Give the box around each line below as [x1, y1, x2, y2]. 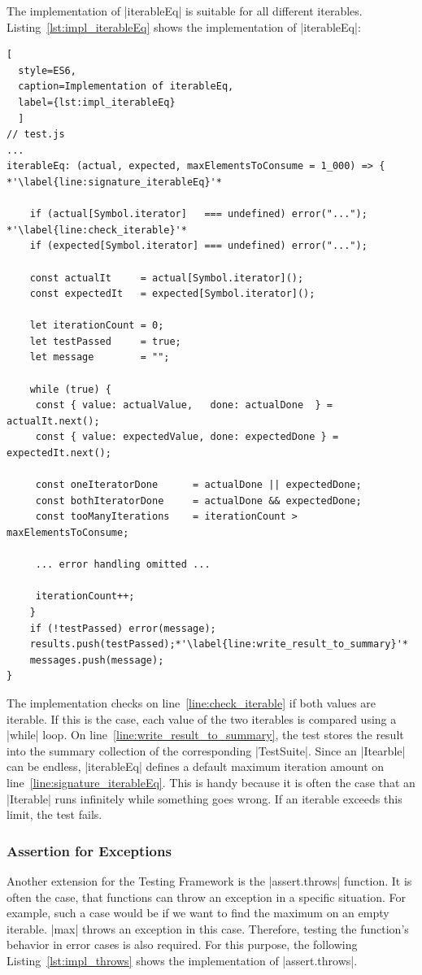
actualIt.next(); [7, 415, 100, 427]
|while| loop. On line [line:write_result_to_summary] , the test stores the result [7, 726, 404, 743]
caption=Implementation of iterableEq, [18, 81, 234, 93]
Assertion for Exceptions [7, 840, 172, 860]
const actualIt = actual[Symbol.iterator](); [29, 272, 304, 284]
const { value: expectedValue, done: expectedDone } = [35, 431, 339, 443]
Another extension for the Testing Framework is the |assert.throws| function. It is [7, 872, 412, 889]
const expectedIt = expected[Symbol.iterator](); [29, 288, 315, 300]
